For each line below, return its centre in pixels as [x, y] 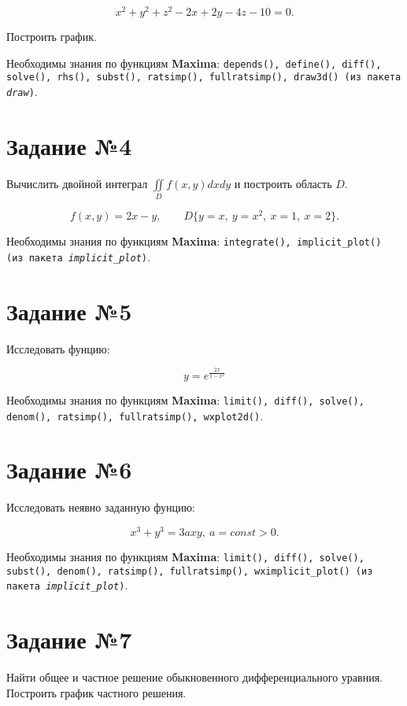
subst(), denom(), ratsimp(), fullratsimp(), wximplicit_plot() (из [190, 571]
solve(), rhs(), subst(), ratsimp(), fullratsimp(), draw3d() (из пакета [204, 78]
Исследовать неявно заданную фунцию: [101, 507]
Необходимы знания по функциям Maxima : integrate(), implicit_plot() [194, 241]
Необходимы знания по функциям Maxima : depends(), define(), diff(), [194, 63]
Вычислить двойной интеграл [77, 183]
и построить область [283, 183]
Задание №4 [69, 145]
